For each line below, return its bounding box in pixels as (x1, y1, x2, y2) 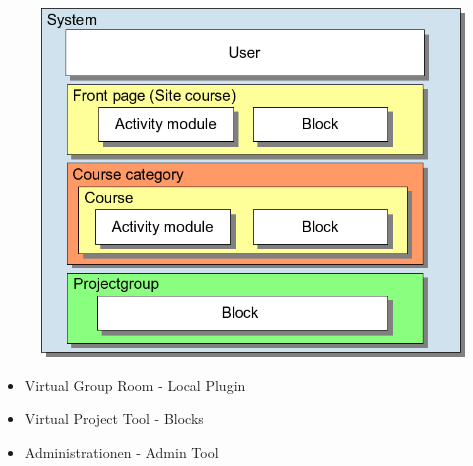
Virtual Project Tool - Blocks (24, 408, 204, 429)
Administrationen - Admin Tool (24, 441, 219, 462)
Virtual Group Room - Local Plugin (24, 374, 246, 395)
